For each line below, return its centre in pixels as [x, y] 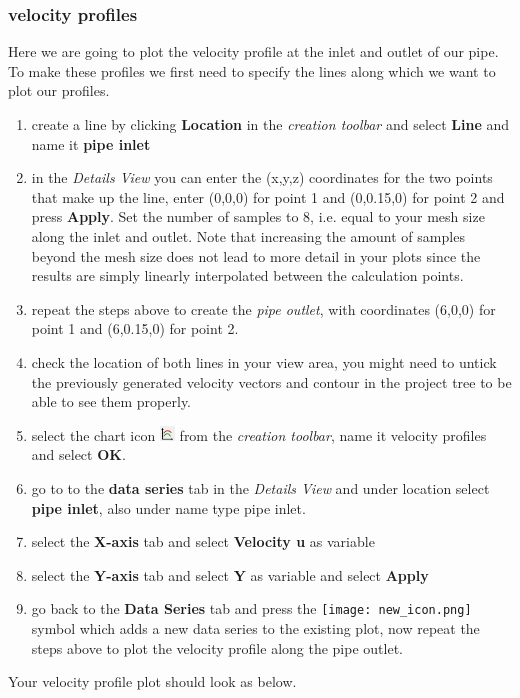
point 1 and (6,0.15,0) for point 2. [135, 328]
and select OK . [78, 454]
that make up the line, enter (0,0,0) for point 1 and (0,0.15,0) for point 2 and [268, 196]
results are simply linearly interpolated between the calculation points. [247, 275]
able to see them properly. [111, 401]
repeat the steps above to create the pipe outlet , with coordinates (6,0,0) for [263, 308]
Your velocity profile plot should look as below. [152, 681]
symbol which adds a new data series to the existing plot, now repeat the [255, 627]
